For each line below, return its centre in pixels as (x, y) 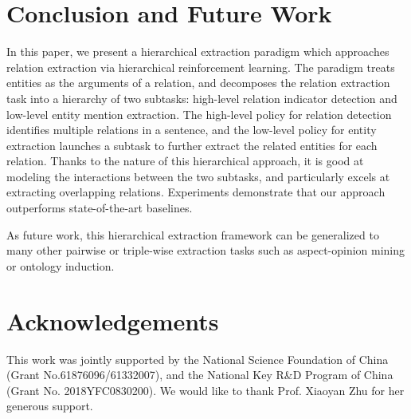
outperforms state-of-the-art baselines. (100, 208)
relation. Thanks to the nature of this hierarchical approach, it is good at (185, 161)
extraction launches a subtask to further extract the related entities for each (192, 145)
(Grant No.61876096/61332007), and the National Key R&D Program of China (200, 375)
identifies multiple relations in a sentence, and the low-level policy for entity (192, 130)
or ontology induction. (61, 265)
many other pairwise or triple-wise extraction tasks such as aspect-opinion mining (206, 250)
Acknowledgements (113, 320)
